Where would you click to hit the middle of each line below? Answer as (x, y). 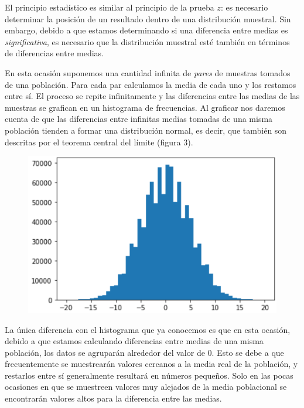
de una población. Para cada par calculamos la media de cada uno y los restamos (151, 84)
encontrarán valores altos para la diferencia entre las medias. (113, 398)
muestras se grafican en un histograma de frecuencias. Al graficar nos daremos (145, 107)
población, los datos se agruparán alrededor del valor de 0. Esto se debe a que (144, 352)
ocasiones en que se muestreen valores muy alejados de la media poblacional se (146, 387)
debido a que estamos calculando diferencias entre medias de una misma (134, 341)
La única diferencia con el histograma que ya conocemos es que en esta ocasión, (148, 329)
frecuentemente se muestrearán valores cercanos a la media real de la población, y (151, 364)
